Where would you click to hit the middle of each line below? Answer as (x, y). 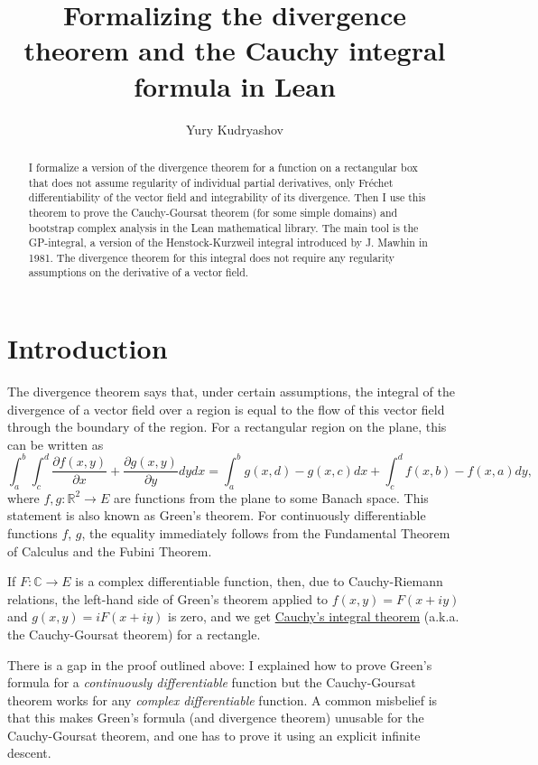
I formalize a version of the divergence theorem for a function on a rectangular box (223, 167)
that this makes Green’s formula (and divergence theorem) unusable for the (216, 718)
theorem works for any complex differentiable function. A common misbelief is (223, 700)
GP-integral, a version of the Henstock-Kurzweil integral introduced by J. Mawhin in (228, 243)
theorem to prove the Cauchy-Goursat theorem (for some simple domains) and (213, 212)
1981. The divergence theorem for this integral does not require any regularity (212, 257)
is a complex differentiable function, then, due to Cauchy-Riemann (259, 581)
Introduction (88, 348)
